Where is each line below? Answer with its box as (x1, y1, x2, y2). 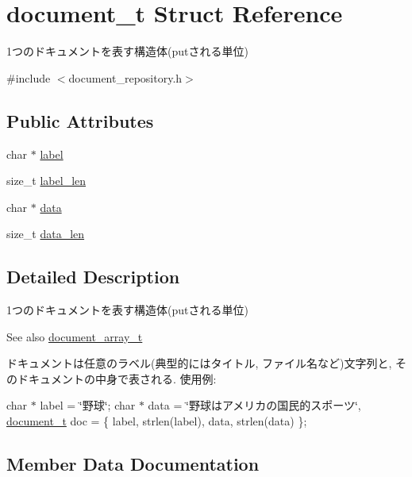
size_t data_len (6, 225, 85, 242)
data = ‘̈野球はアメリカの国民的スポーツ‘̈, (148, 397, 361, 414)
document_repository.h (68, 69, 183, 86)
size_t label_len (6, 172, 87, 189)
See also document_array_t (6, 328, 143, 344)
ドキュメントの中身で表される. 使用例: (17, 370, 217, 387)
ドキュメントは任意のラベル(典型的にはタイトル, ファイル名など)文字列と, (6, 355, 392, 371)
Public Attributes (6, 108, 154, 133)
